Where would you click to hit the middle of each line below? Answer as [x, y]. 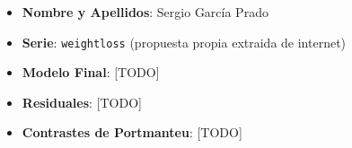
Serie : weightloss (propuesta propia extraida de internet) [184, 42]
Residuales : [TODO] [82, 102]
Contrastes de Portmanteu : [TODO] [132, 132]
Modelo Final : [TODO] [91, 72]
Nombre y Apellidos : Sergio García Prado [145, 12]
